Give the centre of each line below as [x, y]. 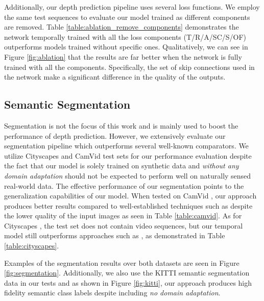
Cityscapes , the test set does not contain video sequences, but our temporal [124, 225]
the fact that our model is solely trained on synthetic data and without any [122, 166]
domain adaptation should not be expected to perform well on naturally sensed [128, 175]
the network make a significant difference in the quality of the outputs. [115, 77]
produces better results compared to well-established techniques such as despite [128, 205]
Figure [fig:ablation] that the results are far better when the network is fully [123, 56]
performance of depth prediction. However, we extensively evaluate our [115, 135]
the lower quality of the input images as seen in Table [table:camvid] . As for [123, 216]
